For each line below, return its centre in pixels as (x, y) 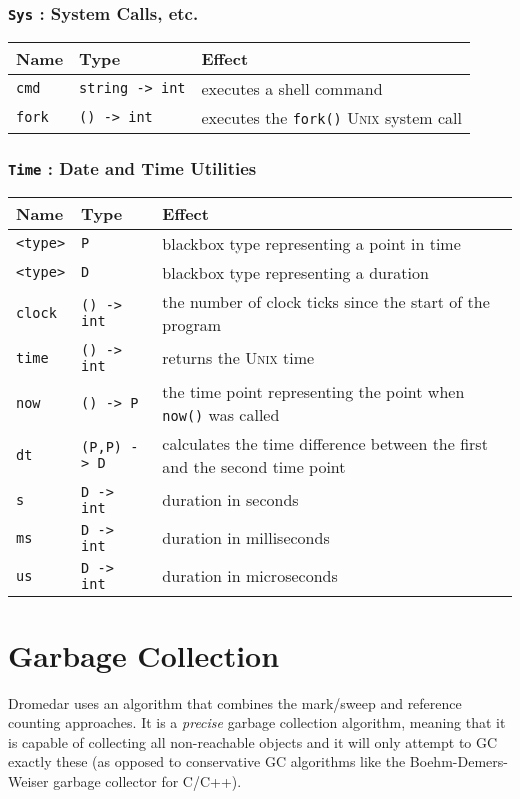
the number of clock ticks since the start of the (326, 301)
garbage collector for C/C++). (147, 781)
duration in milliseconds (246, 538)
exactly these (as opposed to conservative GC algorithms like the (207, 761)
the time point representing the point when (313, 391)
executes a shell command (292, 88)
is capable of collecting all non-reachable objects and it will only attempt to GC (253, 741)
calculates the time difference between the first (325, 443)
